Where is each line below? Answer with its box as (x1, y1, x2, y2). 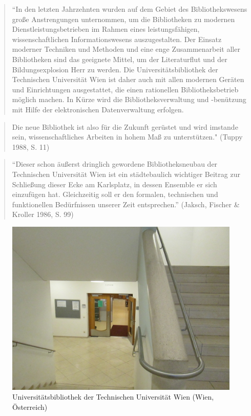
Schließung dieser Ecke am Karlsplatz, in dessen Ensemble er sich (12, 179, 217, 189)
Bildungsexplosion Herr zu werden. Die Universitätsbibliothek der (12, 64, 218, 74)
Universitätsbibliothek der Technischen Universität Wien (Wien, (12, 391, 214, 402)
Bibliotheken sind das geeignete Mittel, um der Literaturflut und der (12, 53, 227, 64)
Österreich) (12, 402, 48, 412)
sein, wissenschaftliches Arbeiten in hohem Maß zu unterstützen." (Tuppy (12, 131, 243, 142)
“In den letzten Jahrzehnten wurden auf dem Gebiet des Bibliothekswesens (12, 4, 247, 14)
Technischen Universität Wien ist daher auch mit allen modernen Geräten (12, 74, 244, 85)
